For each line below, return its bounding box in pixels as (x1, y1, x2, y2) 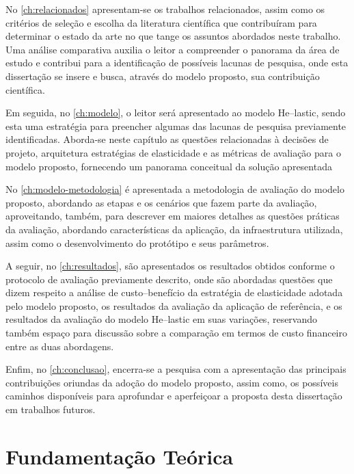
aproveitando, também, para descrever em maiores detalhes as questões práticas (5, 209, 340, 223)
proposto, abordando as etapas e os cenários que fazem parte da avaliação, (5, 195, 317, 209)
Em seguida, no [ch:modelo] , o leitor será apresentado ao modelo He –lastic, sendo (5, 105, 346, 120)
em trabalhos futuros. (5, 402, 96, 417)
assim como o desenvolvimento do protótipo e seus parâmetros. (5, 235, 269, 250)
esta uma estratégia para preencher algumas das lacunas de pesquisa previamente (5, 118, 346, 133)
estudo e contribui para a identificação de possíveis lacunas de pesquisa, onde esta (5, 55, 349, 70)
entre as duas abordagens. (5, 339, 114, 353)
